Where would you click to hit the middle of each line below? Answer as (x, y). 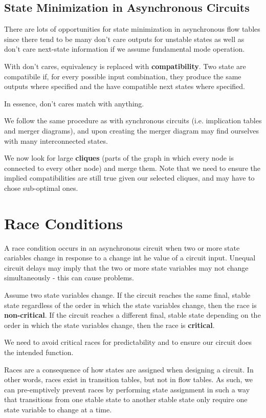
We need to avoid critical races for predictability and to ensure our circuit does (128, 342)
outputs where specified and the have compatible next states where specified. (125, 86)
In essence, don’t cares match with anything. (74, 103)
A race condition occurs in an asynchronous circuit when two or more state (122, 247)
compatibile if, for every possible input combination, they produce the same (123, 76)
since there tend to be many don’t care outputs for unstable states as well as (124, 39)
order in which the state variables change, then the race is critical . (109, 325)
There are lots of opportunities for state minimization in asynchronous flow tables (132, 29)
